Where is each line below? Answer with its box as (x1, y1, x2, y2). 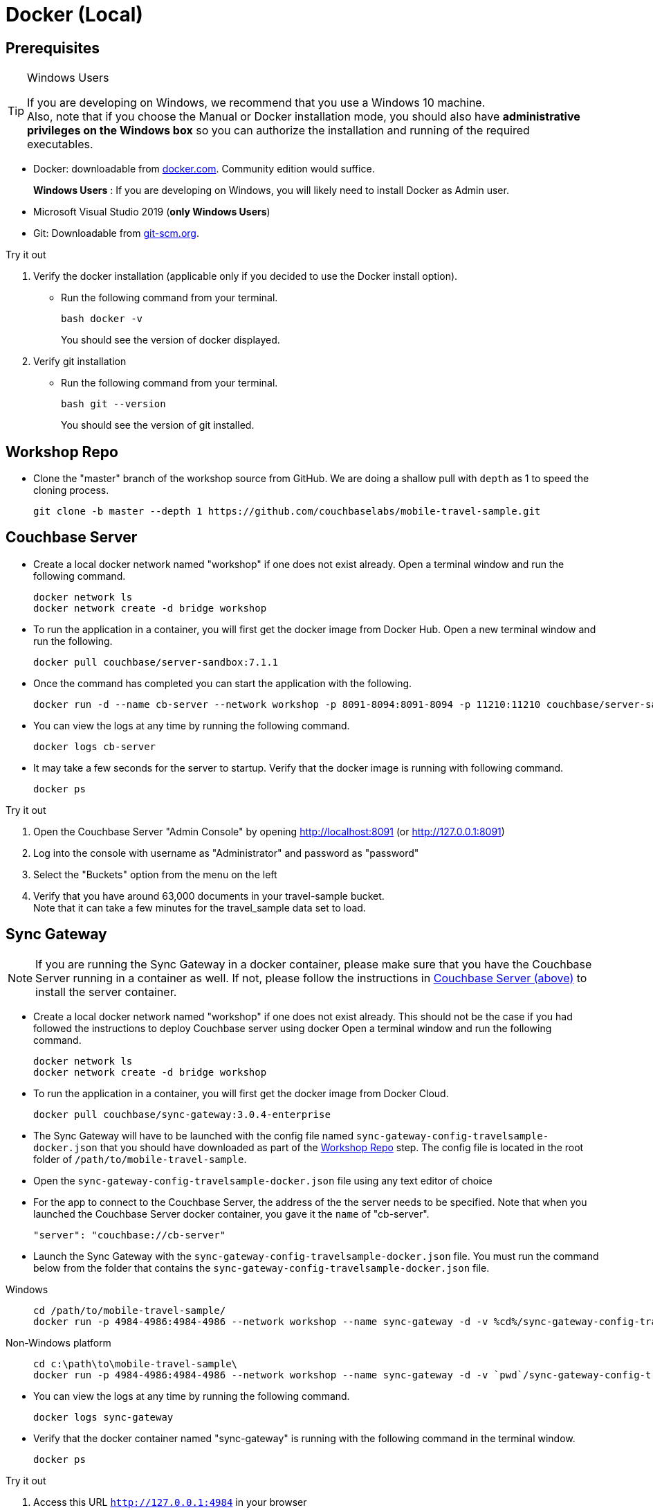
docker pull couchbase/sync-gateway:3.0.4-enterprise (33, 1108, 331, 1120)
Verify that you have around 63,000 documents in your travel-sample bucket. (33, 889, 385, 902)
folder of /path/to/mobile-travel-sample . (33, 1153, 247, 1165)
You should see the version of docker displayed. (61, 334, 280, 346)
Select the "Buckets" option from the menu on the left (33, 868, 277, 880)
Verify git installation (33, 355, 127, 368)
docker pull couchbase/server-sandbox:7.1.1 (33, 656, 279, 668)
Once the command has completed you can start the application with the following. (33, 677, 412, 689)
